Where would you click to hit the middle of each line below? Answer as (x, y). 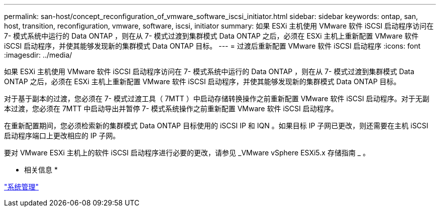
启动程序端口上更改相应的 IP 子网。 (62, 136)
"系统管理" (22, 187)
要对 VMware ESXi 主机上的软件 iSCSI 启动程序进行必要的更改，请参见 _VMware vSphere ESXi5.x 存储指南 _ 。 (187, 153)
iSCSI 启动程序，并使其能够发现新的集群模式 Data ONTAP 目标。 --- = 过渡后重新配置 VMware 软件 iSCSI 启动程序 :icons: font (212, 46)
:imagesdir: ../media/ (38, 55)
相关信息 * (41, 170)
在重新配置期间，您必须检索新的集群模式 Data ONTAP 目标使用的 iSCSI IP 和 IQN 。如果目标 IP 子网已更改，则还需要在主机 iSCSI (216, 126)
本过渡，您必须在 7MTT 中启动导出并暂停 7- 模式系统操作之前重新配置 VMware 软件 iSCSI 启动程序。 (171, 109)
